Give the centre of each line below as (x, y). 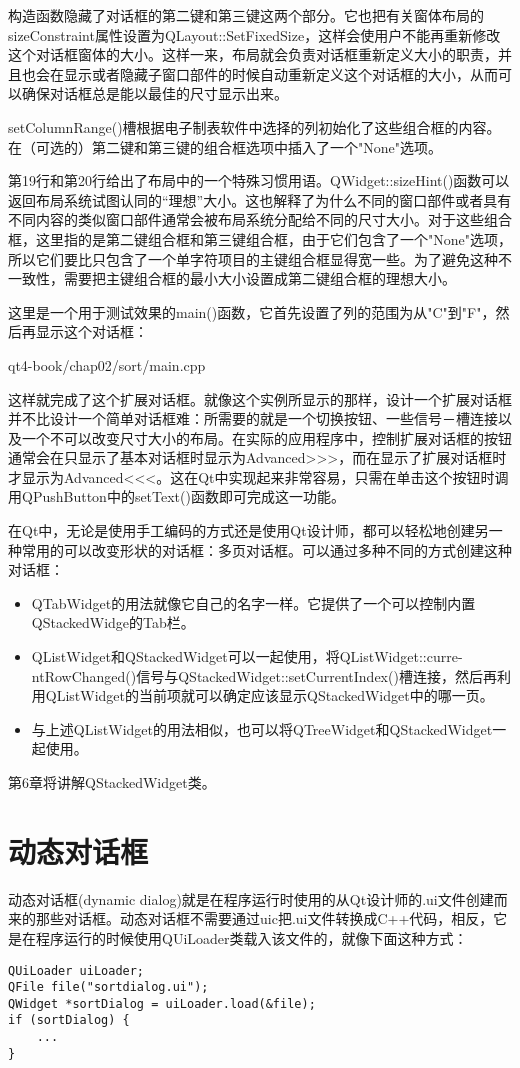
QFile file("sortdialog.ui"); (108, 987)
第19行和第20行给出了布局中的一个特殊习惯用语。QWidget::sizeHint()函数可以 (259, 180)
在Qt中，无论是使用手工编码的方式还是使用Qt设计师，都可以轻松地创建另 (248, 530)
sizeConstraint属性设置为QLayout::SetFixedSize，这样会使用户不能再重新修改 (254, 34)
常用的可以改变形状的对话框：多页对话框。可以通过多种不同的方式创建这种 (266, 549)
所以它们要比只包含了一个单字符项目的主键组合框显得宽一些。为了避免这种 (253, 258)
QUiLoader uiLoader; (76, 970)
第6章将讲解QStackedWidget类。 (112, 782)
